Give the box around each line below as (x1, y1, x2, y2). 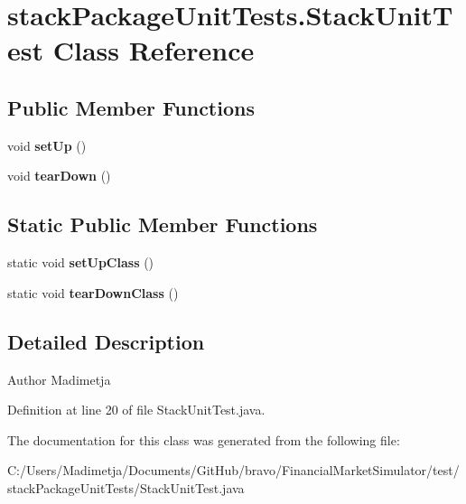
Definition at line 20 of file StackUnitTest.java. (7, 400, 266, 419)
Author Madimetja (7, 369, 111, 388)
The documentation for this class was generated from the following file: (7, 430, 400, 449)
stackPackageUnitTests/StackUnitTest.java (7, 478, 245, 497)
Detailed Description (7, 327, 205, 355)
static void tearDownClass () (7, 283, 179, 302)
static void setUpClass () (7, 253, 154, 272)
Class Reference (52, 32, 255, 69)
